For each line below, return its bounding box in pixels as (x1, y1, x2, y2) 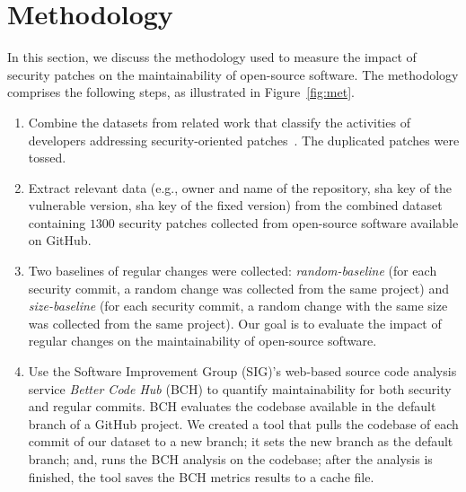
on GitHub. (28, 231, 92, 250)
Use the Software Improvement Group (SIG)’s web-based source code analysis (28, 362, 457, 381)
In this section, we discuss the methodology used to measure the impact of (7, 48, 417, 66)
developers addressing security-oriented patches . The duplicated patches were (28, 130, 460, 149)
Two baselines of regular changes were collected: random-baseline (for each (28, 261, 437, 280)
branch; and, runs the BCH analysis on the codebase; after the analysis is (28, 450, 433, 468)
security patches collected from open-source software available (119, 213, 459, 232)
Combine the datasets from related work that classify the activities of (28, 112, 410, 131)
